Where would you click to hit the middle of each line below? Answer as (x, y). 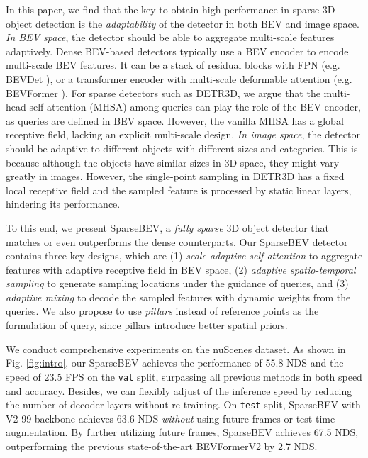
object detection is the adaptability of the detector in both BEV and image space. (183, 23)
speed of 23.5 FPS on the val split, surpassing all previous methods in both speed (184, 376)
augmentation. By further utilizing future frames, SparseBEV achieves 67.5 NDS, (182, 432)
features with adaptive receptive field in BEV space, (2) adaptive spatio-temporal (181, 269)
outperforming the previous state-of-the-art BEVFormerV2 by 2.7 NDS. (162, 446)
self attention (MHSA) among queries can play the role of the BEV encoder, (195, 107)
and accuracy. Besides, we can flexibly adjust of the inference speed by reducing (179, 390)
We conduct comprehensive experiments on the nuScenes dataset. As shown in (176, 348)
